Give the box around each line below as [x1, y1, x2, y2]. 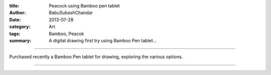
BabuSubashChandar [49, 10, 93, 16]
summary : [9, 37, 32, 43]
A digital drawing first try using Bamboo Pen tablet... [49, 37, 157, 43]
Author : [9, 10, 26, 16]
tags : [9, 30, 21, 37]
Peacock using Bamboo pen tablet [49, 3, 120, 8]
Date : [9, 16, 21, 22]
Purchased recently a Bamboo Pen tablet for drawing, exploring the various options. [9, 54, 183, 60]
